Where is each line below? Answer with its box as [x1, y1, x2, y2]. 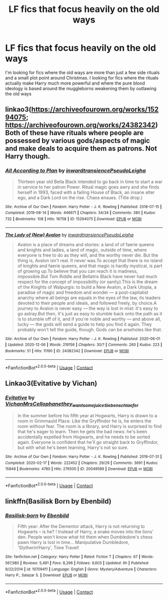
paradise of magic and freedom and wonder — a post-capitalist [17, 289, 148, 295]
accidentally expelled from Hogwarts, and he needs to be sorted [17, 434, 150, 440]
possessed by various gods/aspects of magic [5, 137, 150, 145]
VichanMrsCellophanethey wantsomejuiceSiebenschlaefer [5, 400, 138, 408]
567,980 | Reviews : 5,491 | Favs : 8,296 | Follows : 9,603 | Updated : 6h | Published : [5, 560, 149, 566]
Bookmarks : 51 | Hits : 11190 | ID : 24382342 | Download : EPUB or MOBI [5, 348, 129, 353]
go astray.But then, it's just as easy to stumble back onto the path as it [17, 310, 162, 316]
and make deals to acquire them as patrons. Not [5, 144, 157, 153]
